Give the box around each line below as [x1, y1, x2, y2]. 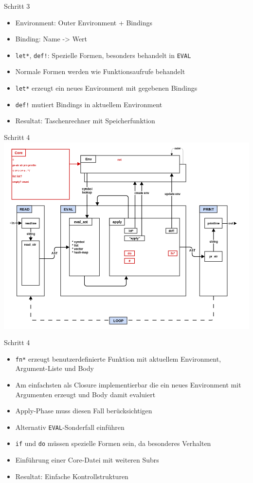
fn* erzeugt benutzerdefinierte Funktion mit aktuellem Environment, [15, 353, 221, 364]
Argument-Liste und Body [15, 363, 94, 373]
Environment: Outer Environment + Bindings [15, 17, 153, 27]
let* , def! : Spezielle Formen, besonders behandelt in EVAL [15, 50, 191, 60]
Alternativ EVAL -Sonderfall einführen [15, 422, 125, 432]
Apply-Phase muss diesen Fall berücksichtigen [15, 406, 152, 416]
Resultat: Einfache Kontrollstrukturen [15, 471, 128, 481]
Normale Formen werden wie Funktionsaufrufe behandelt [15, 66, 185, 77]
